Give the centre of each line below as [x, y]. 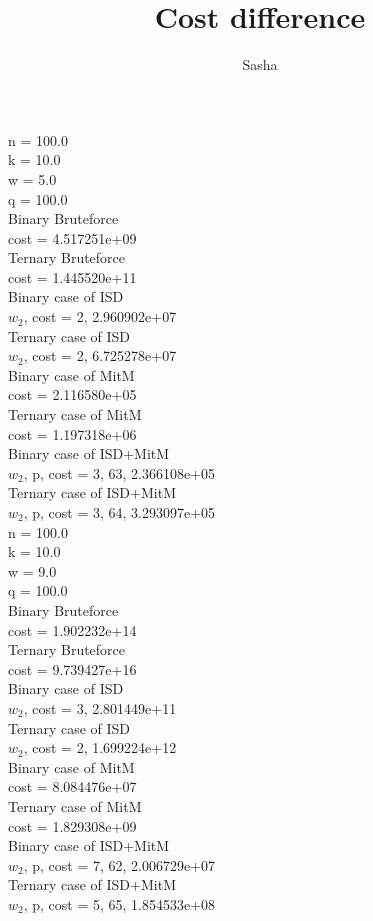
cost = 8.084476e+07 [72, 786]
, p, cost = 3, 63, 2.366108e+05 [119, 472]
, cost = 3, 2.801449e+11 [100, 707]
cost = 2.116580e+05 [72, 394]
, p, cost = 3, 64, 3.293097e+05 [119, 512]
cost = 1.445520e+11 [72, 276]
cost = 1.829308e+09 [72, 825]
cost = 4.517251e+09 [72, 237]
